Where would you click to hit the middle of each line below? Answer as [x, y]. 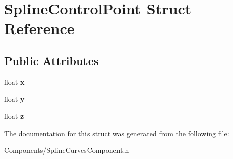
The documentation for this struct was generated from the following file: [117, 133]
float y [14, 99]
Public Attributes [51, 60]
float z [14, 116]
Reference [39, 28]
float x [14, 82]
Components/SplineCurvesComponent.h [67, 150]
